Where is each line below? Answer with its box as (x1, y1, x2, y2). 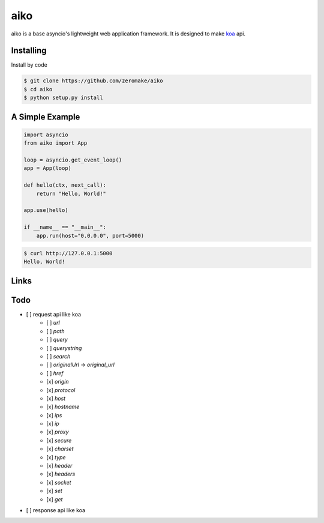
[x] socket (46, 479, 71, 486)
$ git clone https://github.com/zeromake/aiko (23, 77, 163, 84)
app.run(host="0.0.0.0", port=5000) (36, 232, 144, 239)
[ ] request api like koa (26, 310, 81, 318)
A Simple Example (11, 112, 80, 122)
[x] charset (46, 445, 74, 453)
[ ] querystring (46, 344, 82, 351)
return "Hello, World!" (36, 190, 106, 197)
